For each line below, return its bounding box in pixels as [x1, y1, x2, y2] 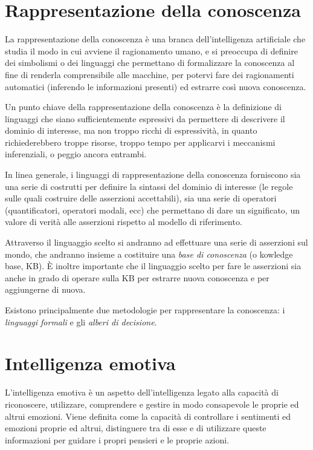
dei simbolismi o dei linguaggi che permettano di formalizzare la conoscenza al [5, 56, 295, 69]
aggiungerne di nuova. [5, 283, 86, 296]
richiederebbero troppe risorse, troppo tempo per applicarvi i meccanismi [5, 135, 276, 148]
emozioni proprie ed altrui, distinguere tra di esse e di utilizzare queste [5, 422, 266, 434]
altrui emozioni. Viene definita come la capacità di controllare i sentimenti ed [5, 409, 291, 422]
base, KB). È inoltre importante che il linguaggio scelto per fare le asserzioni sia [5, 259, 302, 272]
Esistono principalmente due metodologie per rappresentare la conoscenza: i [5, 304, 285, 316]
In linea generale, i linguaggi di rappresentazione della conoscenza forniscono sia [5, 168, 301, 181]
